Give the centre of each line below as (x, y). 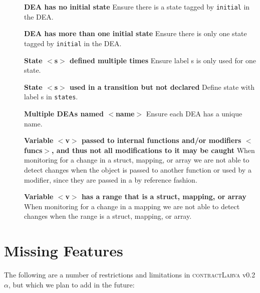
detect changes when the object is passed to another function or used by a (138, 169)
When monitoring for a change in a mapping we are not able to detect (132, 206)
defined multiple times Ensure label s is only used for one (163, 60)
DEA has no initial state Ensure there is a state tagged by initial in (137, 7)
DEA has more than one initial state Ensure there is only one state (136, 33)
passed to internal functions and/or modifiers (161, 140)
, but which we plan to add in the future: (71, 284)
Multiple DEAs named (64, 113)
